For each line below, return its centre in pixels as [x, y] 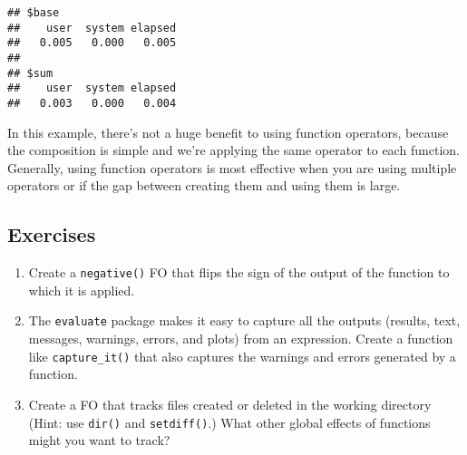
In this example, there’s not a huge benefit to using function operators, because [228, 132]
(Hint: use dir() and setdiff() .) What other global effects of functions [229, 422]
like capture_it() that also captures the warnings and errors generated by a [242, 356]
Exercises [52, 234]
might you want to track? [99, 440]
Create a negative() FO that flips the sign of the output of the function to [239, 272]
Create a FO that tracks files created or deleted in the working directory [230, 404]
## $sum [30, 73]
